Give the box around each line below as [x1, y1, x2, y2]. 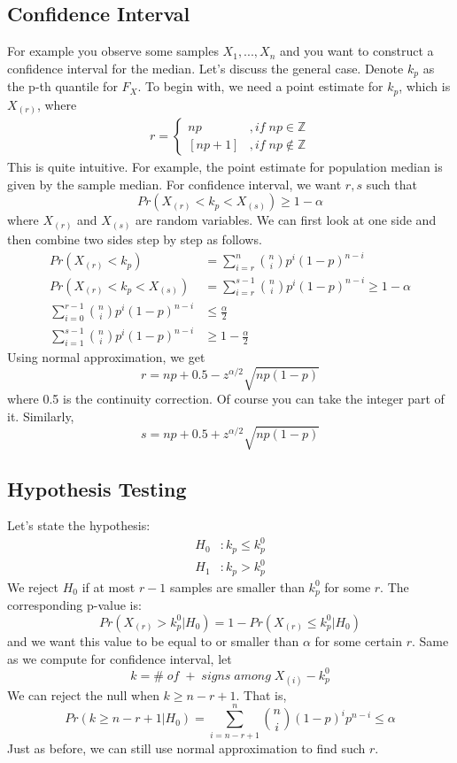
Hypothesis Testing [7, 474, 187, 502]
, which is [399, 77, 451, 96]
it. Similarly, [7, 407, 74, 425]
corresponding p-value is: [7, 596, 142, 614]
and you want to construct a [279, 42, 434, 60]
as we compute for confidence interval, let [7, 649, 232, 667]
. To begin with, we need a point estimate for [137, 77, 383, 96]
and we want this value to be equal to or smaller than [7, 631, 299, 650]
